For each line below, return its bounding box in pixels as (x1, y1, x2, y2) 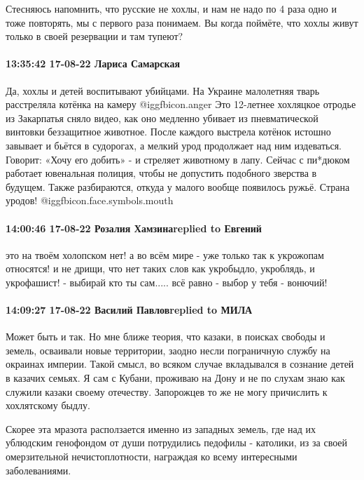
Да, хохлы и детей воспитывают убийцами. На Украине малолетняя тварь (6, 83, 320, 98)
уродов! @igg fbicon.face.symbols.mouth (6, 193, 174, 208)
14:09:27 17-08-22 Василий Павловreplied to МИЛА (6, 302, 253, 317)
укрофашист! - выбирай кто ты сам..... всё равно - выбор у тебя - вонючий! (6, 274, 328, 289)
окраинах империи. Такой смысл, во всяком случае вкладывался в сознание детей (6, 356, 354, 371)
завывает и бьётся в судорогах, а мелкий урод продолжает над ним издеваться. (6, 138, 342, 152)
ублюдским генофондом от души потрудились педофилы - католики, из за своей (6, 435, 348, 450)
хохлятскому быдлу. (6, 398, 90, 413)
